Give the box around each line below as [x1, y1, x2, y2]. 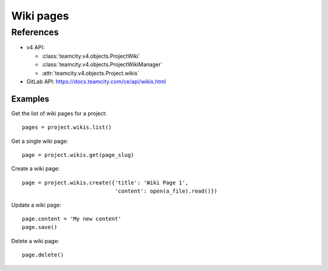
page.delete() [22, 252, 64, 258]
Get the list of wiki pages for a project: [11, 109, 108, 117]
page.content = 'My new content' [22, 215, 121, 222]
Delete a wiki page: [11, 237, 60, 244]
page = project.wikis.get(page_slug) [22, 152, 135, 159]
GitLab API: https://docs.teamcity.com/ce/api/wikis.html [26, 78, 166, 85]
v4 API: [26, 44, 45, 51]
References [11, 27, 59, 38]
